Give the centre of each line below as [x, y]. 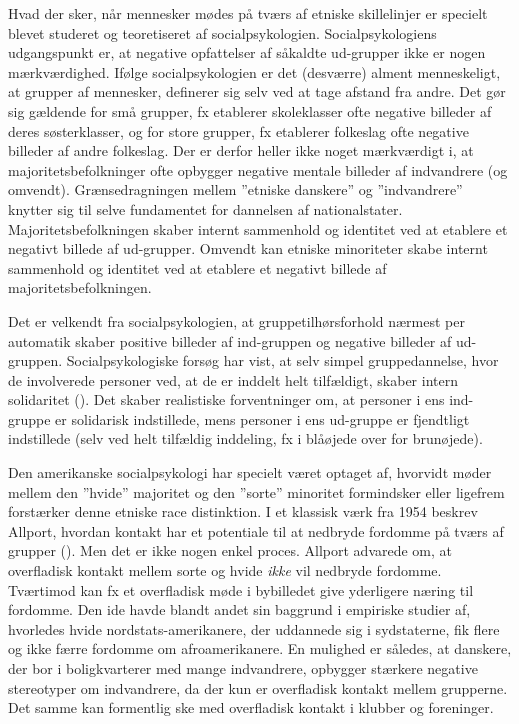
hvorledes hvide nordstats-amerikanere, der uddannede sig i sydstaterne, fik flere [254, 628]
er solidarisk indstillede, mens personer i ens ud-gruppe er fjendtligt [262, 418]
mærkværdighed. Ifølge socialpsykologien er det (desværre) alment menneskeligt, [254, 71]
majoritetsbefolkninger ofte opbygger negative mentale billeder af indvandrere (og [258, 169]
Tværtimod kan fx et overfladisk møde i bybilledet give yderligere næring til [241, 589]
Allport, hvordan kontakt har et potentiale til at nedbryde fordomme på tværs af [256, 530]
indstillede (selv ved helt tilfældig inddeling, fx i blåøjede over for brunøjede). [245, 438]
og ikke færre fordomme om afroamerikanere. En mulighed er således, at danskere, [260, 648]
